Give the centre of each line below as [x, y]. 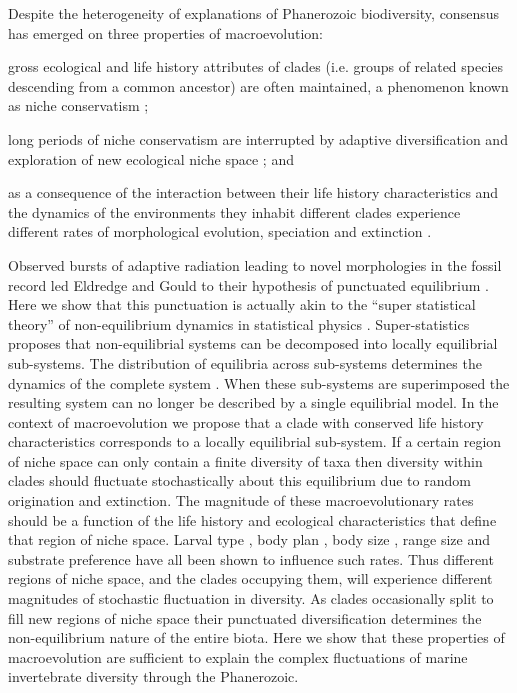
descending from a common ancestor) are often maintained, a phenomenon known [258, 85]
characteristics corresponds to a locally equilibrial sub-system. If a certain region [255, 441]
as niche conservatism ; [78, 105]
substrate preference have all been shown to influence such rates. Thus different [251, 558]
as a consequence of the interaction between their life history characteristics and [253, 192]
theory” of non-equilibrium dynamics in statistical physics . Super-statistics [239, 323]
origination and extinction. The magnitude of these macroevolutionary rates [241, 500]
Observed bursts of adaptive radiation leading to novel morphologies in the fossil [255, 264]
